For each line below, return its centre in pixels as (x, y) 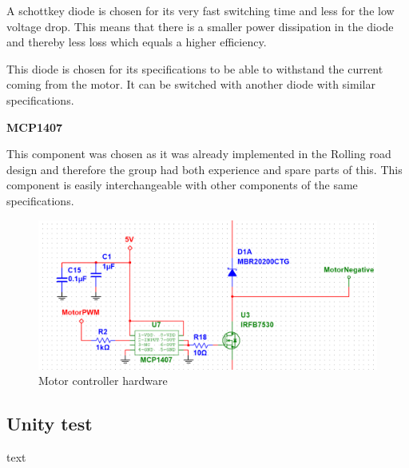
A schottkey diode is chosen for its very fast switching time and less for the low (201, 10)
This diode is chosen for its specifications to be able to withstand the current (195, 68)
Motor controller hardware (103, 381)
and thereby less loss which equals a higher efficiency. (137, 42)
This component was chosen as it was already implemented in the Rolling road (199, 154)
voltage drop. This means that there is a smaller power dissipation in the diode (200, 26)
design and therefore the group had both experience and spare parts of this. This (204, 169)
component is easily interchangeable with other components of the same (182, 185)
